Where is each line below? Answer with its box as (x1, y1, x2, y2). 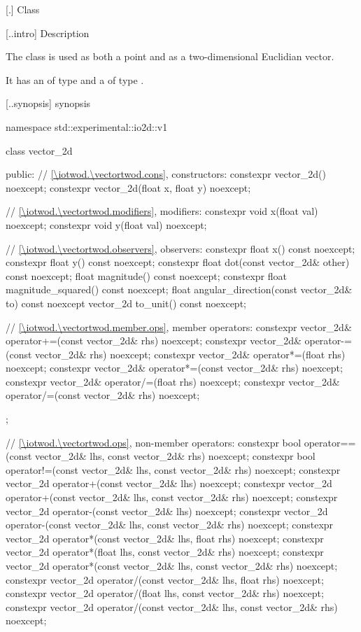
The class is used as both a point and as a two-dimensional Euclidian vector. (6, 49, 334, 64)
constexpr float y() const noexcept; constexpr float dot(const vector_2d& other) (6, 255, 350, 269)
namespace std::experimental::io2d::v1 (6, 119, 168, 134)
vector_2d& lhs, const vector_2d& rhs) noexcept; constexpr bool (35, 449, 316, 463)
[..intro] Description (6, 25, 90, 40)
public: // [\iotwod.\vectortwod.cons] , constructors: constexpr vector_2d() (6, 167, 326, 181)
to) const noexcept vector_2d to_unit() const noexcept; (6, 295, 246, 310)
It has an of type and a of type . (6, 72, 144, 87)
